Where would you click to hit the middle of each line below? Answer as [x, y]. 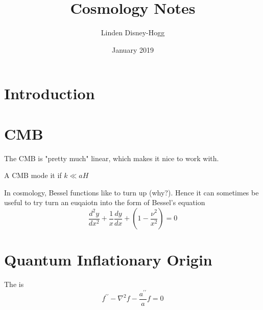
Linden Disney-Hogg [133, 32]
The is [14, 284]
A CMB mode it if [33, 175]
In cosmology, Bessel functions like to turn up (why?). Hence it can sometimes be [131, 192]
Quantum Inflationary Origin [108, 260]
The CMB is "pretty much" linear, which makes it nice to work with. [112, 158]
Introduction [50, 93]
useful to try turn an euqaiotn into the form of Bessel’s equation [105, 202]
